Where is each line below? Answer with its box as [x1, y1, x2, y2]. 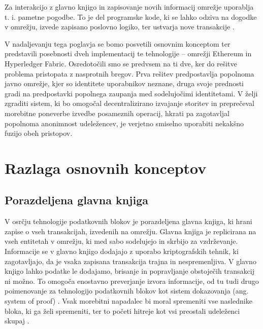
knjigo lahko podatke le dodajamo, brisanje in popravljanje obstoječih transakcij [5, 266, 254, 276]
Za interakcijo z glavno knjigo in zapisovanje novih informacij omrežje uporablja [5, 2, 254, 12]
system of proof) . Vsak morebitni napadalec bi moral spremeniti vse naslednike [5, 296, 252, 306]
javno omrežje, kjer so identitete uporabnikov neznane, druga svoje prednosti [5, 78, 244, 89]
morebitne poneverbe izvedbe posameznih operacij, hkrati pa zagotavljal [5, 107, 229, 118]
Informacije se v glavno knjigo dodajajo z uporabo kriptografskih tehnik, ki [5, 246, 239, 257]
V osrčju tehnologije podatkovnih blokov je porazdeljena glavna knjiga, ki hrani [5, 216, 252, 227]
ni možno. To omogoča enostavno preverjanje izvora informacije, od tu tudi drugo [5, 275, 259, 286]
